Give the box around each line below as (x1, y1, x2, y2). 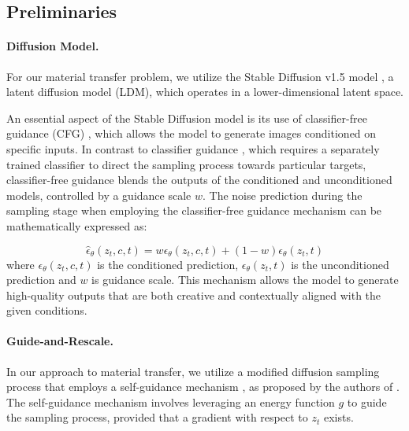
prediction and (6, 271, 76, 288)
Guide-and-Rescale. (6, 333, 113, 349)
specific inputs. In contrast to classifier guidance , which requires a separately (6, 140, 380, 157)
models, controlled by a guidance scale (6, 186, 191, 203)
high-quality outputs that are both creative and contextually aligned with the (6, 286, 381, 303)
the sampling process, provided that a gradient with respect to (6, 409, 308, 425)
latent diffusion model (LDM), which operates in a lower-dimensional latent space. (6, 83, 403, 100)
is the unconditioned (291, 256, 389, 272)
